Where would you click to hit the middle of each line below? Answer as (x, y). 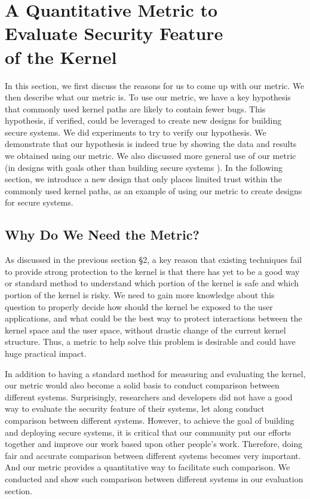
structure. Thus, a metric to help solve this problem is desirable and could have (150, 342)
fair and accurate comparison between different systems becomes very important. (153, 455)
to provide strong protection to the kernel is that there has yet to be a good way (152, 271)
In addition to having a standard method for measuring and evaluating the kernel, (155, 373)
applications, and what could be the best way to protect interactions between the (154, 318)
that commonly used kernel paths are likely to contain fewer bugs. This (135, 108)
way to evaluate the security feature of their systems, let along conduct (135, 408)
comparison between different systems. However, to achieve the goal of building (150, 420)
